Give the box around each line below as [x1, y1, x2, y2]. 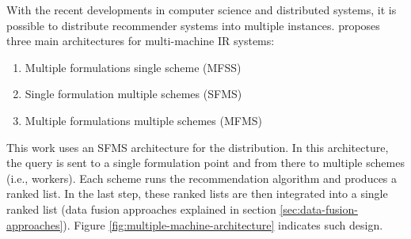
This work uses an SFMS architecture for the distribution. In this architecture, [6, 138, 389, 155]
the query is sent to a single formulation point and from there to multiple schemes [6, 154, 405, 171]
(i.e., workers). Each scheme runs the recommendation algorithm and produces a [6, 169, 398, 186]
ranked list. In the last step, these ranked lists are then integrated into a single [6, 185, 388, 202]
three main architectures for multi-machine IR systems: [6, 32, 275, 49]
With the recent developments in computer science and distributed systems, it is [6, 2, 397, 17]
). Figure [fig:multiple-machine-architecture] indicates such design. [63, 216, 383, 233]
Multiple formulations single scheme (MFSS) [25, 59, 242, 75]
